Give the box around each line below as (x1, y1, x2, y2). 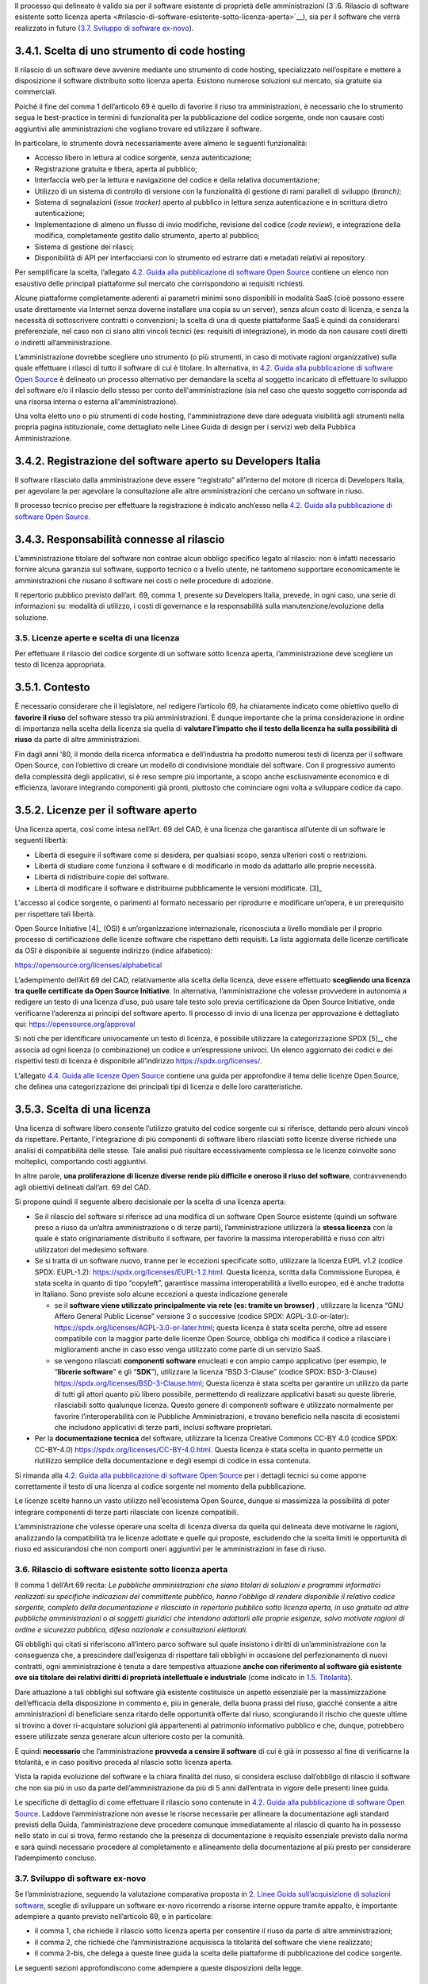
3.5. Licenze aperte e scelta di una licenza (14, 632, 180, 643)
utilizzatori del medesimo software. (34, 1244, 150, 1254)
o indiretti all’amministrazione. (14, 337, 113, 347)
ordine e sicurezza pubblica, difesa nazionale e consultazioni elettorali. (14, 1624, 248, 1634)
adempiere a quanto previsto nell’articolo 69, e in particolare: (14, 1912, 213, 1921)
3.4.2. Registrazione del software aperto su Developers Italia (14, 454, 321, 467)
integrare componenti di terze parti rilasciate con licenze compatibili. (14, 1507, 239, 1517)
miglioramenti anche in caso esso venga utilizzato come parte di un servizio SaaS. (54, 1345, 323, 1355)
